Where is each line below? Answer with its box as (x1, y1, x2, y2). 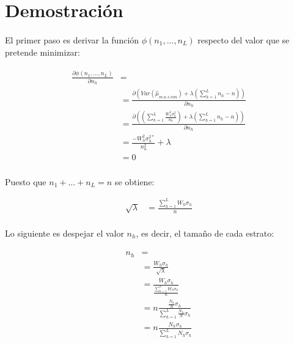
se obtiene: (114, 175, 155, 188)
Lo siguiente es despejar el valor (5, 226, 124, 239)
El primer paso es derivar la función (5, 33, 139, 46)
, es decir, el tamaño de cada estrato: (136, 226, 274, 239)
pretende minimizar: (5, 45, 80, 58)
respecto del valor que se (197, 33, 290, 46)
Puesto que (5, 175, 46, 188)
